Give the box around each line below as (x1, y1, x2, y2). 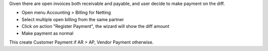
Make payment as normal (21, 30, 74, 36)
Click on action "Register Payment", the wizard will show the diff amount (21, 24, 170, 29)
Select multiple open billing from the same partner (21, 16, 124, 22)
